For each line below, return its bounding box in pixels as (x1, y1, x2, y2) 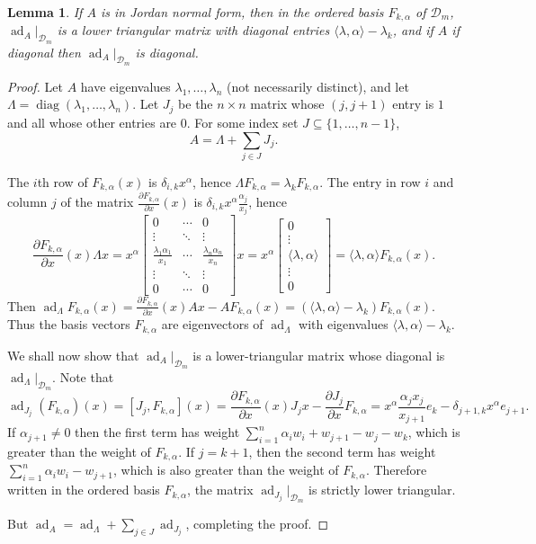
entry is (392, 94, 434, 113)
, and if (392, 21, 433, 40)
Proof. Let (7, 76, 63, 95)
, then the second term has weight (248, 441, 436, 460)
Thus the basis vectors (7, 315, 130, 334)
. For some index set (186, 112, 299, 131)
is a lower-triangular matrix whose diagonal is (192, 345, 445, 364)
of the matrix (60, 192, 134, 210)
